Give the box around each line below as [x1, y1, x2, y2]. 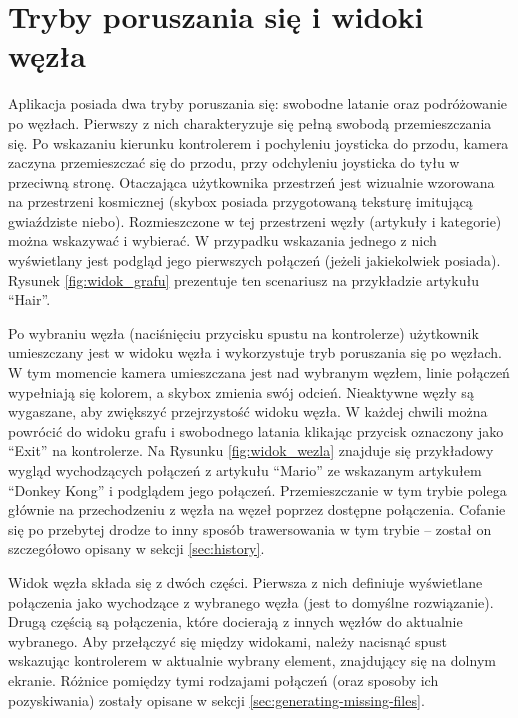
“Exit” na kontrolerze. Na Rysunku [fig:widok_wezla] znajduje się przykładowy [8, 440, 494, 461]
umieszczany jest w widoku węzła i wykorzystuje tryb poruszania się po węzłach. [8, 342, 503, 363]
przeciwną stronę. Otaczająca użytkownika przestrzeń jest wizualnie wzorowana [8, 171, 495, 192]
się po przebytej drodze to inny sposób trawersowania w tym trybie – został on [8, 518, 492, 539]
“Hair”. [8, 289, 51, 310]
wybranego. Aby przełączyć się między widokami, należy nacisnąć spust [8, 630, 448, 651]
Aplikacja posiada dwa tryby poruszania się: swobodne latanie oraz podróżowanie [8, 93, 508, 114]
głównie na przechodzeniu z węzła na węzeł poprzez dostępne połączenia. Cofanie [8, 499, 506, 520]
